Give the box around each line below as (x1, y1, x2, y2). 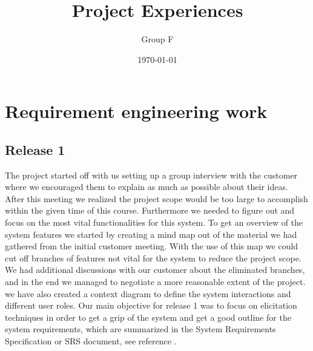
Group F (141, 33, 174, 45)
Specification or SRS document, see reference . (5, 335, 177, 347)
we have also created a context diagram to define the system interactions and (5, 287, 291, 300)
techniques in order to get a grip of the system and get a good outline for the (5, 310, 291, 323)
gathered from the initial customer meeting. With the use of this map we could (5, 240, 298, 252)
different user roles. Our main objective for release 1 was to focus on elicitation (5, 299, 297, 312)
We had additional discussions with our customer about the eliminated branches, (5, 263, 305, 276)
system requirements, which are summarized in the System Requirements (5, 323, 276, 335)
